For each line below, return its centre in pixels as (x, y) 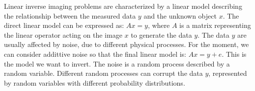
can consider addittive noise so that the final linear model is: (95, 54)
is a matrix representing (215, 25)
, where (159, 25)
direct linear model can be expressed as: (64, 25)
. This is (234, 54)
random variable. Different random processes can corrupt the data (103, 73)
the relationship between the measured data (70, 15)
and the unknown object (180, 15)
